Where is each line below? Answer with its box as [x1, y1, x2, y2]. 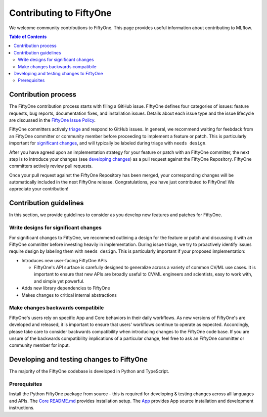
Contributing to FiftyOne [9, 7, 112, 18]
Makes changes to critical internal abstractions [21, 292, 117, 298]
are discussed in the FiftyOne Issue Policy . [9, 117, 96, 123]
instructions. [9, 405, 35, 411]
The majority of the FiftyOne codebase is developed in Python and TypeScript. [9, 369, 170, 374]
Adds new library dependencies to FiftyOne [21, 285, 111, 291]
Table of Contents [9, 34, 47, 40]
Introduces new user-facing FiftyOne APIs [21, 257, 107, 263]
